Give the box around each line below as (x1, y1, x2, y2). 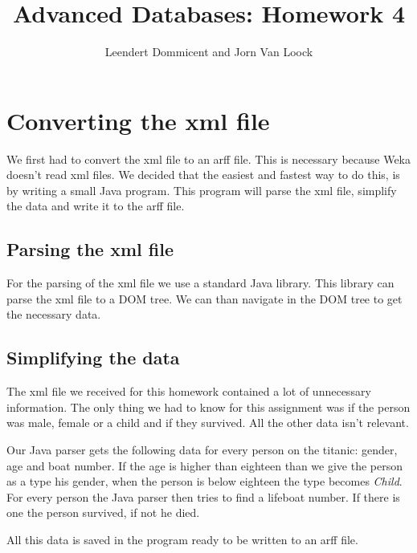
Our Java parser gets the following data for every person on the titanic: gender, (6, 441, 398, 457)
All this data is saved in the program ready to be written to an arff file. (6, 531, 358, 547)
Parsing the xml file (6, 237, 174, 262)
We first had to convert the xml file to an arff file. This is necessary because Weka (6, 150, 411, 167)
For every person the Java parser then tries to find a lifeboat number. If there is (6, 488, 400, 505)
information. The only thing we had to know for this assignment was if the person (6, 398, 411, 415)
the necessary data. (6, 306, 101, 323)
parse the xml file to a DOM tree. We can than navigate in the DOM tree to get (6, 290, 403, 307)
